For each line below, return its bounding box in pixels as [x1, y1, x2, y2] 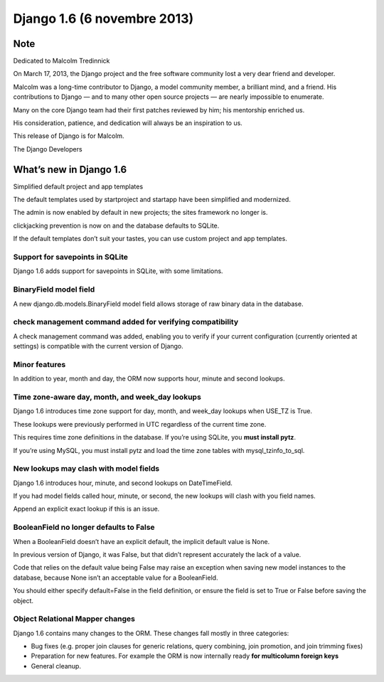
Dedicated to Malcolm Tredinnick [13, 57, 110, 65]
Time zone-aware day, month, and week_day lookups [13, 392, 202, 402]
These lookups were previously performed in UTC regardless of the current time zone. [13, 420, 267, 428]
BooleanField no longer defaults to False [13, 523, 156, 533]
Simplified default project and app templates [13, 182, 144, 191]
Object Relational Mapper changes [13, 614, 135, 624]
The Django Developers [13, 144, 82, 153]
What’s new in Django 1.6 [13, 164, 127, 176]
